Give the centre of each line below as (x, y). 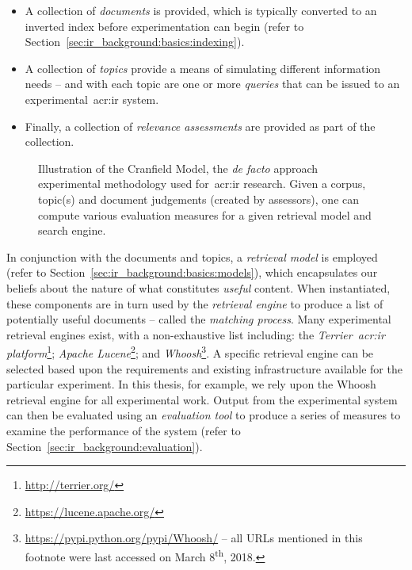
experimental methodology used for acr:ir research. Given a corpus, (202, 184)
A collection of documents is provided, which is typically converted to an (201, 10)
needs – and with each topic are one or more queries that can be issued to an (212, 84)
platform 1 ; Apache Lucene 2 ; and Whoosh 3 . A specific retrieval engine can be (190, 352)
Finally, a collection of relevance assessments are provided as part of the (200, 126)
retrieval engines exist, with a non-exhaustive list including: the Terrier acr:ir (196, 334)
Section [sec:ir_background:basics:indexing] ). (135, 42)
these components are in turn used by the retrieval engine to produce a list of (195, 303)
